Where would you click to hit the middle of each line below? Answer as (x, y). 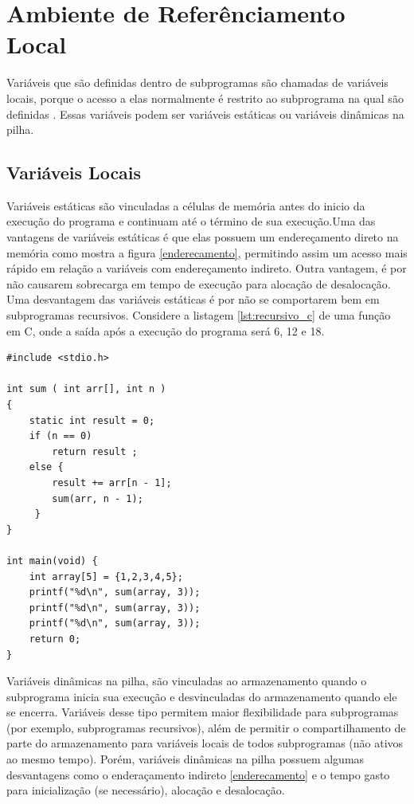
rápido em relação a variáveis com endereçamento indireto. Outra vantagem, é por (207, 268)
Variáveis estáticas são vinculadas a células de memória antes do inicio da (186, 205)
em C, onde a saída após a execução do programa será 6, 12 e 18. (166, 330)
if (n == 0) (61, 436)
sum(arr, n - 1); (98, 498)
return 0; (55, 639)
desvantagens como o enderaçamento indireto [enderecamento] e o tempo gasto (198, 774)
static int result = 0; (92, 420)
